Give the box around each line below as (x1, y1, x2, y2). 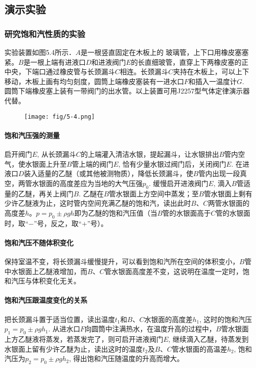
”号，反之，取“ (34, 218, 82, 228)
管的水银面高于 (162, 207, 211, 218)
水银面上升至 (25, 158, 67, 169)
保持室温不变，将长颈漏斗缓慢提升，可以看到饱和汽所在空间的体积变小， (4, 256, 239, 266)
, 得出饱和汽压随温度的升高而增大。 (69, 353, 184, 364)
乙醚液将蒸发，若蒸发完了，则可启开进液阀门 (18, 333, 163, 344)
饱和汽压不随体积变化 (4, 237, 73, 247)
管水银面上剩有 (204, 188, 253, 198)
